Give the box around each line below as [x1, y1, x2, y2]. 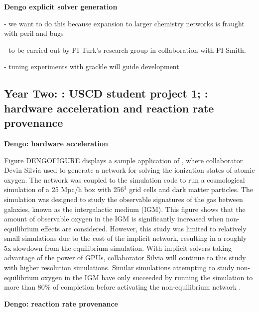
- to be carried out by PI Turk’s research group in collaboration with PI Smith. [4, 44, 246, 55]
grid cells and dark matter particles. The [129, 184, 253, 195]
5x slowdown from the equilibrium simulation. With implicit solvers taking [4, 242, 232, 253]
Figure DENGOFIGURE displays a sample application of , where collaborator [4, 155, 243, 165]
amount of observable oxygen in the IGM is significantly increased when [4, 213, 224, 224]
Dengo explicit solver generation [4, 1, 118, 11]
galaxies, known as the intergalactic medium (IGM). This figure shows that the [4, 204, 246, 214]
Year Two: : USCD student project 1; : [4, 86, 208, 101]
